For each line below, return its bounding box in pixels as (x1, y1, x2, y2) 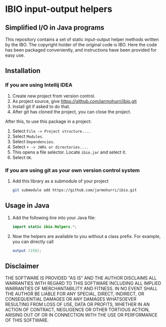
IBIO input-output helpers (5, 3, 112, 15)
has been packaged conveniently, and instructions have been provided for (5, 47, 157, 53)
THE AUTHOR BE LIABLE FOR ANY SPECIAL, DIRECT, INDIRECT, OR (5, 291, 145, 297)
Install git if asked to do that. (12, 103, 70, 109)
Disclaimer (5, 262, 39, 270)
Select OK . (12, 154, 33, 160)
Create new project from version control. (12, 93, 96, 99)
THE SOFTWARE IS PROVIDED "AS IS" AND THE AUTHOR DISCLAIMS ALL (5, 275, 157, 281)
